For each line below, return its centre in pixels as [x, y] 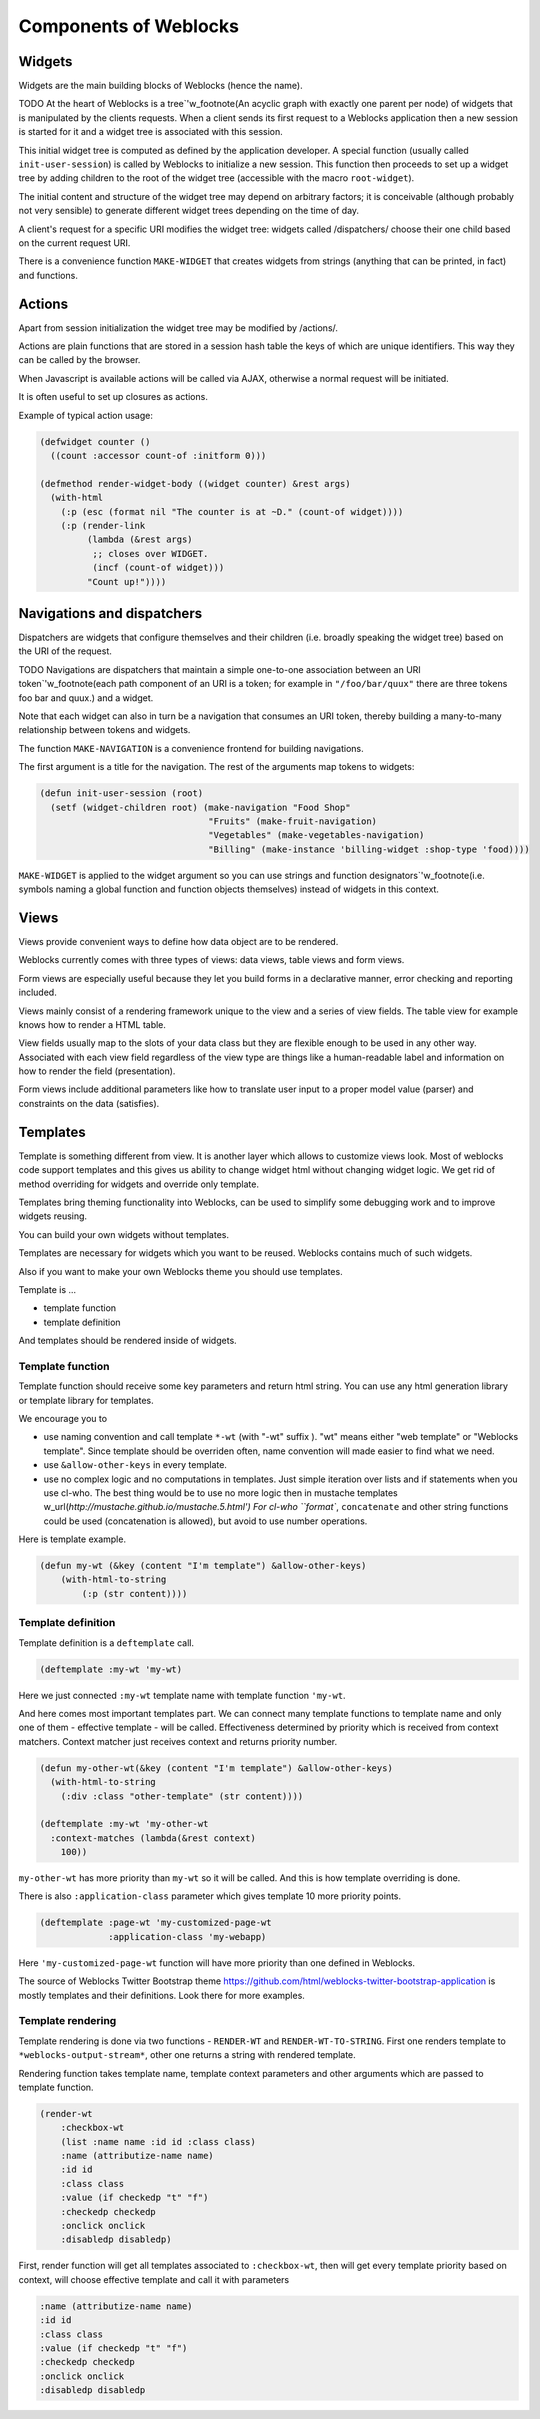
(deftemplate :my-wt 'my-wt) [111, 1669]
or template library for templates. [86, 1400]
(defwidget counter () [95, 441]
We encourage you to [63, 1418]
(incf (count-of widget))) [158, 568]
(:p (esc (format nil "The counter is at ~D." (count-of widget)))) [232, 511]
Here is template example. [72, 1539]
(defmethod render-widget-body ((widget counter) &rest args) [195, 483]
